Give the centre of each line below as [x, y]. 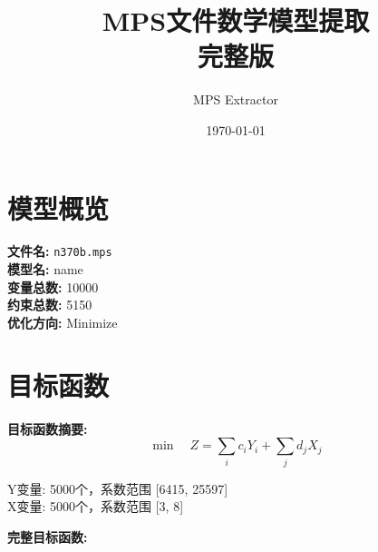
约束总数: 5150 [50, 305]
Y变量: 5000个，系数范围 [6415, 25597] [118, 488]
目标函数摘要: [48, 428]
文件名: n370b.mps [60, 251]
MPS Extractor [236, 99]
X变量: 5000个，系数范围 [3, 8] [96, 506]
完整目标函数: [48, 536]
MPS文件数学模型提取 [236, 20]
